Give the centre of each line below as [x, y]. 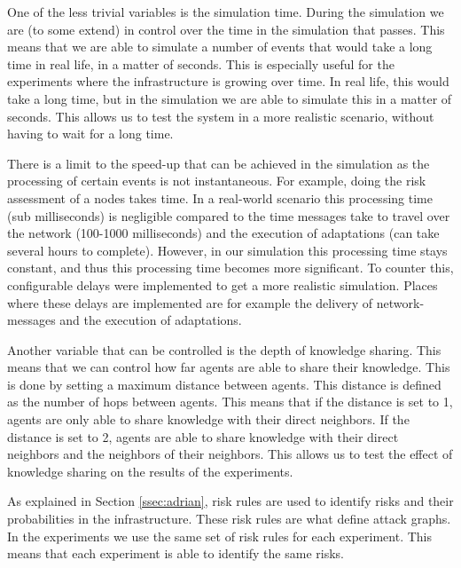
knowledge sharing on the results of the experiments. [150, 471]
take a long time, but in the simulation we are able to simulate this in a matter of [230, 98]
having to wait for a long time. [90, 134]
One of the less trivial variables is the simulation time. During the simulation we [226, 12]
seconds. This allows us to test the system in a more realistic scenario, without [221, 116]
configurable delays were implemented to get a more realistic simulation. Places [223, 284]
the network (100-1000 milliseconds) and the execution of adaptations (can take [223, 233]
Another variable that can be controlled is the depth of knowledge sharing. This [224, 349]
